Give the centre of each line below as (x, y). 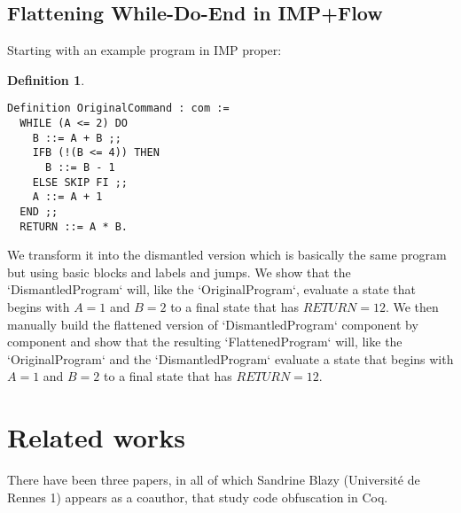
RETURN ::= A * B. (74, 226)
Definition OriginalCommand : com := (118, 109)
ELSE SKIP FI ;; (80, 182)
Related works (96, 437)
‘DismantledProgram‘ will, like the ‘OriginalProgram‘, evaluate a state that (212, 289)
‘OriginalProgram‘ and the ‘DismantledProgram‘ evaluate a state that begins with (230, 358)
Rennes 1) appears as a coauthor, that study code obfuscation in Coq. (198, 497)
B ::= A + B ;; (77, 138)
